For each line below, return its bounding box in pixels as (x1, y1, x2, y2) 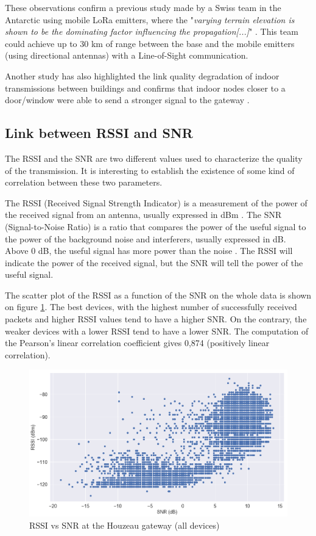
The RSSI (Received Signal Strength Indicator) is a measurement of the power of (5, 196, 307, 209)
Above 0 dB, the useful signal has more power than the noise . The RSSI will (5, 244, 293, 257)
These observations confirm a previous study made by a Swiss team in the (5, 1, 281, 13)
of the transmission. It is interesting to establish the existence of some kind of (5, 164, 295, 176)
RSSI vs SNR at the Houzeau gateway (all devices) (29, 518, 220, 531)
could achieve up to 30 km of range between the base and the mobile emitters (5, 37, 295, 49)
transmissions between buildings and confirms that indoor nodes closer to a (5, 81, 286, 94)
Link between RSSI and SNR (5, 123, 193, 142)
